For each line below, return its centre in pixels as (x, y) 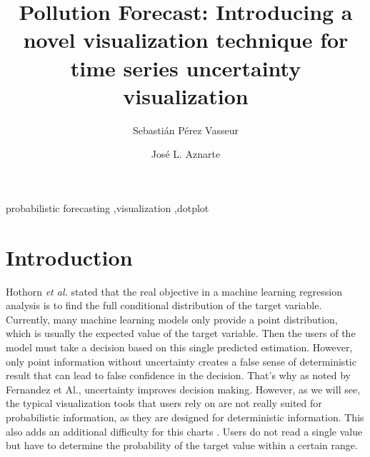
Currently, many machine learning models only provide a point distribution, (172, 319)
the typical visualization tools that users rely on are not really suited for (164, 403)
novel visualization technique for (186, 40)
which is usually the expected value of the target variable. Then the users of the (181, 333)
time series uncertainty (186, 67)
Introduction (69, 257)
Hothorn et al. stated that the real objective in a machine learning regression (174, 291)
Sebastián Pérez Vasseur (186, 130)
